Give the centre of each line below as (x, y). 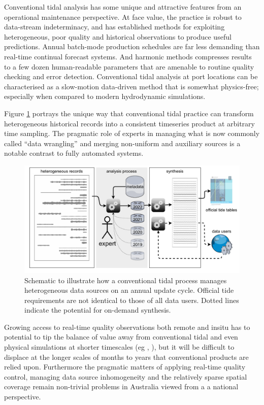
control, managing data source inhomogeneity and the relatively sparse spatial (126, 376)
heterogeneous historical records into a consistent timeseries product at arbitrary (129, 123)
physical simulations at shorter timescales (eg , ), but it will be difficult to (119, 347)
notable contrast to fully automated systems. (74, 153)
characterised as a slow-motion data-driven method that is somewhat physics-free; (131, 86)
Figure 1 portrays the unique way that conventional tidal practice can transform (129, 113)
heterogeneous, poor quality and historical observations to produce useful (118, 36)
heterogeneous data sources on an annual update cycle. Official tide (129, 290)
